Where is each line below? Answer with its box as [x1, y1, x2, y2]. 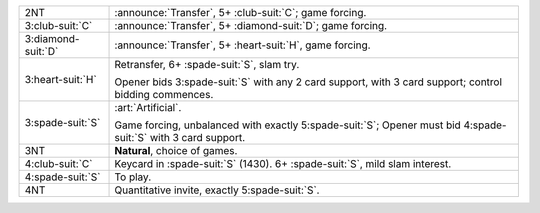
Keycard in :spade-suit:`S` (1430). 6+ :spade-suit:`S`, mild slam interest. [114, 157, 452, 170]
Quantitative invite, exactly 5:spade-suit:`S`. [114, 183, 320, 197]
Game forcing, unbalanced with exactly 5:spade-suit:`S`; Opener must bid [114, 118, 462, 132]
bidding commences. [114, 88, 214, 101]
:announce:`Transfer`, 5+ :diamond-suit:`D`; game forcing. [114, 19, 388, 32]
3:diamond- [24, 32, 80, 45]
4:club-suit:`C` [24, 157, 93, 170]
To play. [114, 170, 152, 184]
